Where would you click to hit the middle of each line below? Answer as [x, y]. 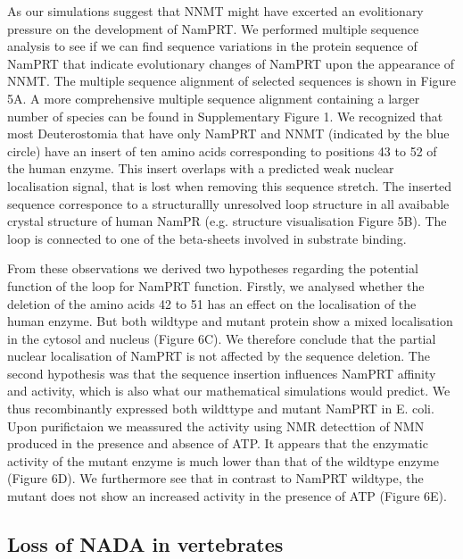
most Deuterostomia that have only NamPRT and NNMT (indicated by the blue [228, 133]
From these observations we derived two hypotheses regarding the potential [213, 268]
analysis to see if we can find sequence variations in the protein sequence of [212, 46]
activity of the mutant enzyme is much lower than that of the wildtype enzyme [223, 460]
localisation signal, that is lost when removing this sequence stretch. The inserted [230, 185]
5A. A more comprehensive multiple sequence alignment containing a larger [214, 98]
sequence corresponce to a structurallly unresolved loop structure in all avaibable [228, 203]
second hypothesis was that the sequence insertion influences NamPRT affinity [222, 373]
